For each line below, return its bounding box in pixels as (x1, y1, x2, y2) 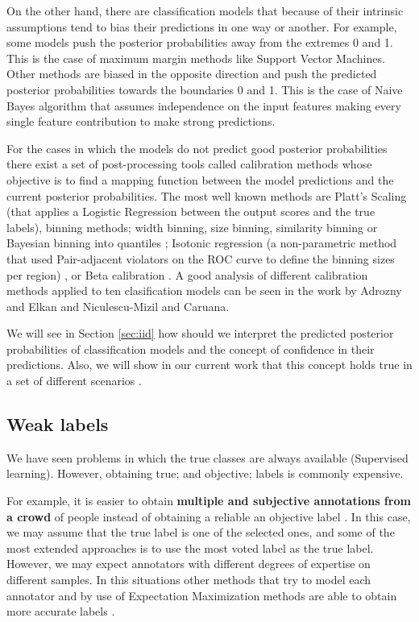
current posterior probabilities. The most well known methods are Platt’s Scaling (6, 187, 407, 204)
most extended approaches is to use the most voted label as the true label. (6, 539, 374, 556)
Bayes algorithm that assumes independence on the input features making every (6, 97, 401, 114)
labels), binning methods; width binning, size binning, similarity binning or (6, 218, 378, 235)
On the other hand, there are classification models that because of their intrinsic (6, 2, 404, 19)
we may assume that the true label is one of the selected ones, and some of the (6, 524, 395, 541)
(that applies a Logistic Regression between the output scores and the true (6, 203, 375, 220)
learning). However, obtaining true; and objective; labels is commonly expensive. (6, 465, 404, 482)
